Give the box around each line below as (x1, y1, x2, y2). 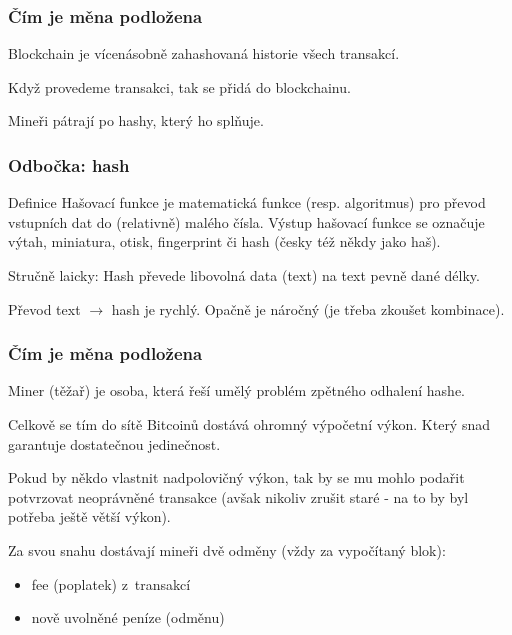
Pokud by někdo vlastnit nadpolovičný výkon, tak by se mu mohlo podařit (8, 467, 465, 488)
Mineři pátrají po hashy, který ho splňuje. (8, 110, 264, 131)
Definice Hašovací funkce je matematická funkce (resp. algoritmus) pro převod (8, 192, 486, 213)
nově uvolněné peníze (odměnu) (31, 607, 225, 628)
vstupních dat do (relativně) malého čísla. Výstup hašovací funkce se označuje (8, 211, 485, 232)
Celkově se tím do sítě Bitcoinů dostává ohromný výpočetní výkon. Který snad (8, 414, 491, 434)
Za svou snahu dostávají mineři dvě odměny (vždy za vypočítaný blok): (8, 539, 446, 560)
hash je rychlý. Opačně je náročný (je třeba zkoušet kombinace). (111, 298, 505, 319)
